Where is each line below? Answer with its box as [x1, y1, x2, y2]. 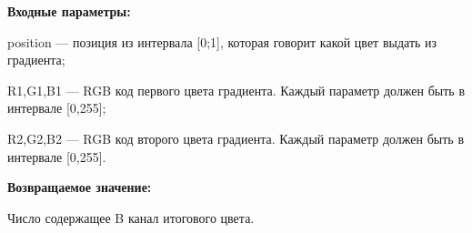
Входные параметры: [7, 2, 131, 20]
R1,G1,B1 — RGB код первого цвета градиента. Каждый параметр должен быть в [7, 80, 466, 99]
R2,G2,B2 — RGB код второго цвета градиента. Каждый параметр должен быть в [7, 128, 464, 147]
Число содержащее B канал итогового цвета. [7, 208, 255, 227]
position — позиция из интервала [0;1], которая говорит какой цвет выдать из [7, 32, 437, 51]
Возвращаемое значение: [7, 177, 152, 197]
